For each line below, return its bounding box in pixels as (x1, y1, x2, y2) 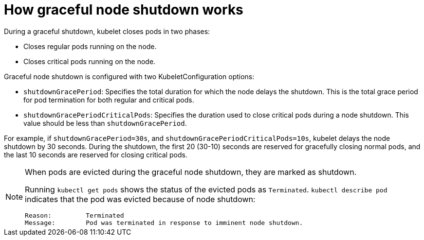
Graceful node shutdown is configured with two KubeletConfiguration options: (4, 72, 255, 81)
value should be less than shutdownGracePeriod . (23, 119, 187, 127)
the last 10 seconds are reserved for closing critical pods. (4, 150, 187, 159)
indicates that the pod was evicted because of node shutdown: (25, 194, 256, 204)
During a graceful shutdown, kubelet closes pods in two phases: (4, 27, 210, 35)
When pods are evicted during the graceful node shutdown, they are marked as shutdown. (25, 167, 357, 177)
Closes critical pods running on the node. (23, 57, 156, 66)
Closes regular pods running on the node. (23, 42, 157, 51)
